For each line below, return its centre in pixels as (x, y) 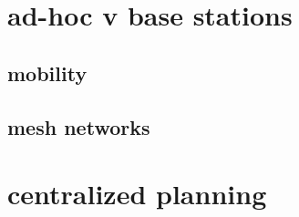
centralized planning (137, 194)
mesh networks (79, 126)
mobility (47, 72)
